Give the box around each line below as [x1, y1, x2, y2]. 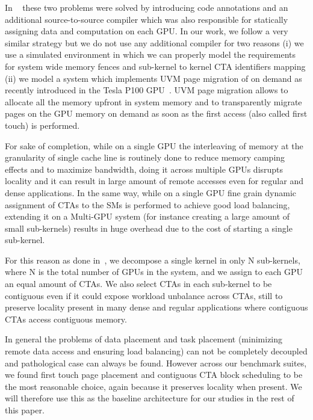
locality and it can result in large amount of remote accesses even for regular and [5, 174, 303, 187]
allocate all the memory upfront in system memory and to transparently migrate [5, 95, 302, 108]
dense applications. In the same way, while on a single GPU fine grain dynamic [5, 186, 297, 199]
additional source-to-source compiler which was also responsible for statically [5, 13, 288, 25]
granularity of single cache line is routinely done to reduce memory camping [5, 151, 285, 164]
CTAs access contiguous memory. [5, 312, 127, 325]
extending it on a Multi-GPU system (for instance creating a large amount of [5, 210, 290, 223]
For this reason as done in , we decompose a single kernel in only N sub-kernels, [5, 253, 300, 266]
